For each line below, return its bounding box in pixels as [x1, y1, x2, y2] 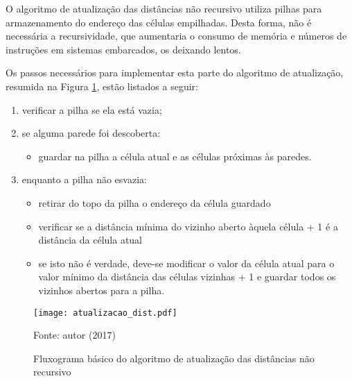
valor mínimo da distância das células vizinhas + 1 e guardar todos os [38, 269, 336, 284]
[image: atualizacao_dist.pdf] [33, 307, 177, 318]
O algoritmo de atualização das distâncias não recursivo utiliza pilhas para [6, 1, 322, 15]
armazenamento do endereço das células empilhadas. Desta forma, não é [6, 15, 312, 29]
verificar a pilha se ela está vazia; [21, 102, 162, 117]
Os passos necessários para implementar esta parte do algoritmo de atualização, [6, 65, 344, 80]
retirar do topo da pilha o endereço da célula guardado [38, 195, 271, 210]
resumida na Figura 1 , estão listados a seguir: [6, 78, 198, 93]
